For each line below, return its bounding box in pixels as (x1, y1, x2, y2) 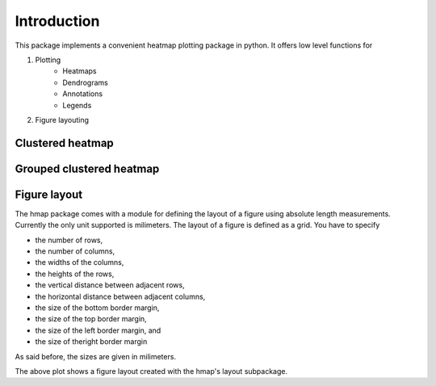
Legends (62, 100, 92, 110)
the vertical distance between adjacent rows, (35, 280, 185, 290)
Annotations (62, 89, 103, 99)
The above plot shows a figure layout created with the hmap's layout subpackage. (15, 366, 288, 376)
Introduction (15, 12, 100, 30)
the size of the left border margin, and (35, 325, 161, 335)
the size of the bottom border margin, (35, 303, 160, 313)
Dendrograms (62, 78, 108, 87)
